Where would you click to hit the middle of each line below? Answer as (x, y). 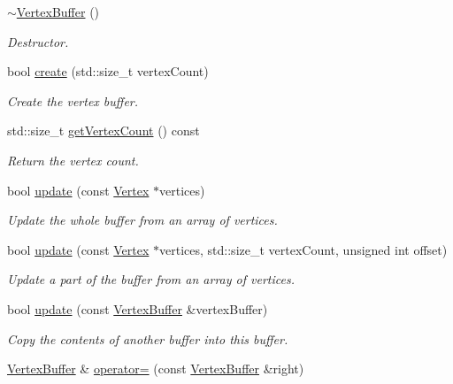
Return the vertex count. (73, 160)
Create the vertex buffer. (73, 100)
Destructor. (38, 41)
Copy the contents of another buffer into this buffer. (148, 338)
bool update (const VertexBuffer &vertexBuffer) (138, 308)
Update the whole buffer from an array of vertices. (142, 220)
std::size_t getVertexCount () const (104, 131)
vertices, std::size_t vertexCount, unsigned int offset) (303, 249)
